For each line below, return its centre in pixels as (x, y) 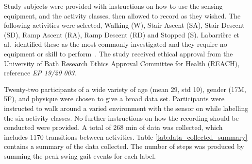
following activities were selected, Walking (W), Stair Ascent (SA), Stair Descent (124, 25)
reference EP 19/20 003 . (40, 73)
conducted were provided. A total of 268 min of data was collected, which (113, 127)
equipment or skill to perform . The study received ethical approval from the (118, 53)
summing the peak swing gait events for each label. (80, 155)
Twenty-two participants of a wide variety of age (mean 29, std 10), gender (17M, (125, 89)
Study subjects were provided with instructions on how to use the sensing (113, 6)
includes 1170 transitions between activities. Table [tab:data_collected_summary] (126, 137)
